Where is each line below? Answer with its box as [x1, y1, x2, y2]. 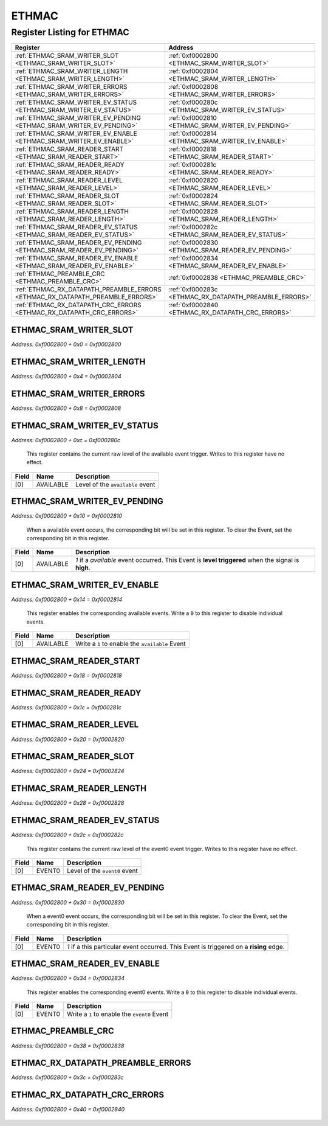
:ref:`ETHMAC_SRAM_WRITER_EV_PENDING [15, 114, 141, 122]
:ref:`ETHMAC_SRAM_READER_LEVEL [15, 176, 123, 185]
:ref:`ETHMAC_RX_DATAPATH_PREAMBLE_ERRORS [15, 285, 162, 294]
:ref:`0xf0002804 [168, 67, 219, 75]
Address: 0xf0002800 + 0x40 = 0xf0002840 [11, 1106, 125, 1113]
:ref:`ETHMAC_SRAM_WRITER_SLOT [15, 52, 119, 60]
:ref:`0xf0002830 [168, 238, 219, 247]
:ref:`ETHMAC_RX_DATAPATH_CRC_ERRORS [15, 301, 142, 310]
